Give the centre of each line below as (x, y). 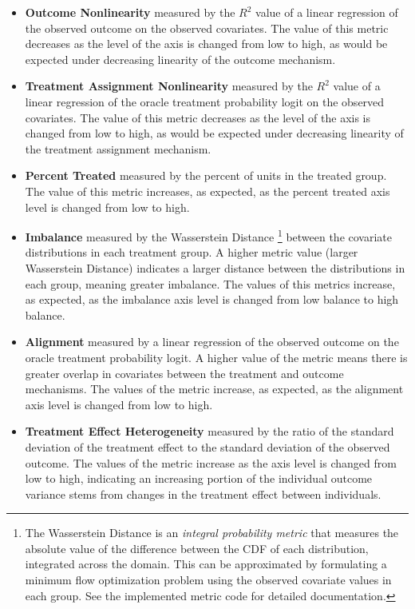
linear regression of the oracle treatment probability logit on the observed (205, 101)
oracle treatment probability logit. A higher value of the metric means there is (216, 357)
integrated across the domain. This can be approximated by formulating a (206, 564)
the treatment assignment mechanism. (118, 148)
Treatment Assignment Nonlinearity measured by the (169, 86)
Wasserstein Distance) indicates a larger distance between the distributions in (215, 267)
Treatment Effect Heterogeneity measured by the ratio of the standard (209, 431)
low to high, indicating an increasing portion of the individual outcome (199, 478)
